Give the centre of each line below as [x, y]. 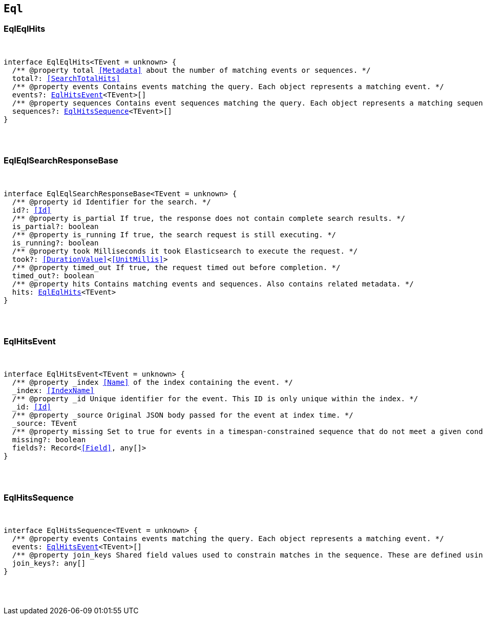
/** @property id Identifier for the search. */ [111, 202]
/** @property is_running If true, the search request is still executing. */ [174, 234]
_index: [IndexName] [53, 391]
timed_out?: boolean [53, 275]
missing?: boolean [49, 440]
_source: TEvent [45, 424]
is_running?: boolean [55, 243]
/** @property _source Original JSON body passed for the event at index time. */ [183, 415]
